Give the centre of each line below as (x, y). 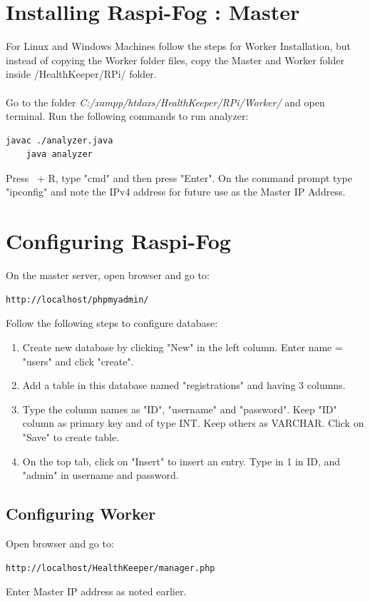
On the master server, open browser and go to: (108, 275)
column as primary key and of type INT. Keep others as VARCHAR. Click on (193, 423)
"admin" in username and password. (101, 475)
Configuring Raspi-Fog (118, 241)
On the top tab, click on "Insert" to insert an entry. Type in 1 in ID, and (181, 461)
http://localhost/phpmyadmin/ (77, 299)
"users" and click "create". (78, 361)
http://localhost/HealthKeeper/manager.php (111, 568)
